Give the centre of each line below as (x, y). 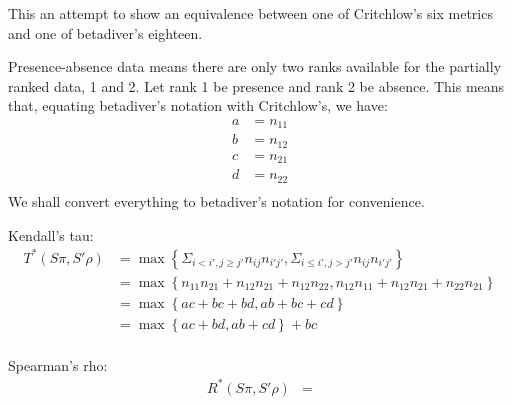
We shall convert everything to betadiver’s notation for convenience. (216, 200)
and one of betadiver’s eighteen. (105, 32)
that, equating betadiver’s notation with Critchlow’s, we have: (198, 105)
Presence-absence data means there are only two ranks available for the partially (255, 66)
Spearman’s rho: (58, 364)
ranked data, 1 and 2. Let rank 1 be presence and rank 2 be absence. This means (256, 85)
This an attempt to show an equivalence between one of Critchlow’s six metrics (250, 13)
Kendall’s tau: (51, 234)
